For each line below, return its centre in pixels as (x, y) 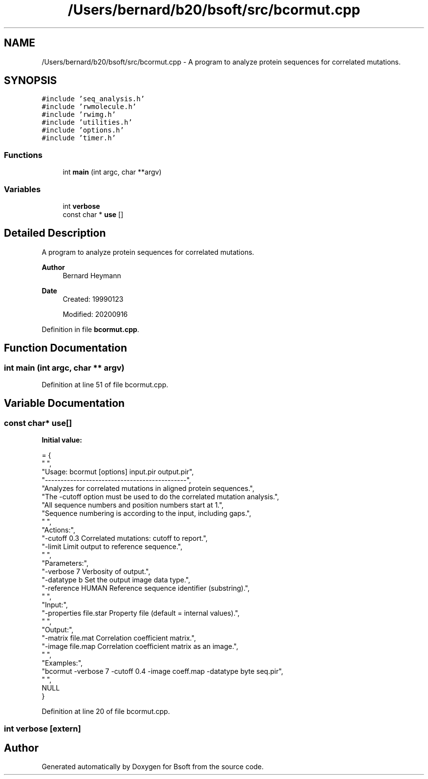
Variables (22, 189)
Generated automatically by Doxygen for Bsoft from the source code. (153, 767)
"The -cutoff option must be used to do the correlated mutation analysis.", (160, 497)
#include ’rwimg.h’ (79, 115)
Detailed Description (55, 233)
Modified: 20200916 (95, 314)
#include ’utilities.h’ (87, 122)
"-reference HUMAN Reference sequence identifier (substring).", (146, 588)
